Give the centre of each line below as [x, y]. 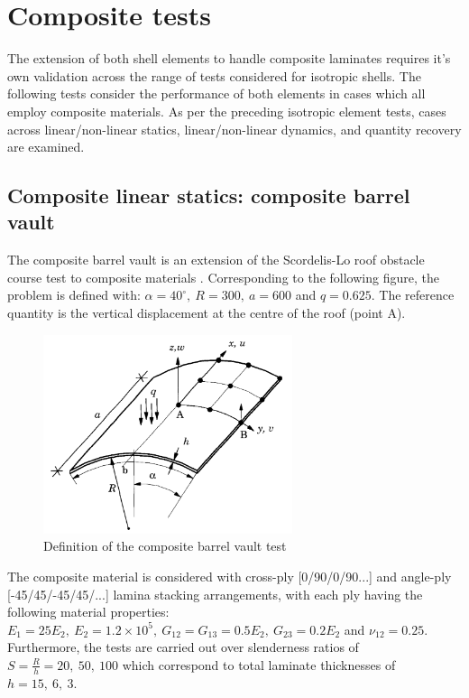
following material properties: [88, 612]
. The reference [413, 295]
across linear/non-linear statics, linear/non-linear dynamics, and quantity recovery [234, 129]
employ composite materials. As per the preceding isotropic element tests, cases [227, 111]
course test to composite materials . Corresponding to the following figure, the [223, 277]
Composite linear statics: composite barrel [209, 195]
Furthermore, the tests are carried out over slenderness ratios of [183, 647]
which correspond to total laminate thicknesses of [259, 664]
